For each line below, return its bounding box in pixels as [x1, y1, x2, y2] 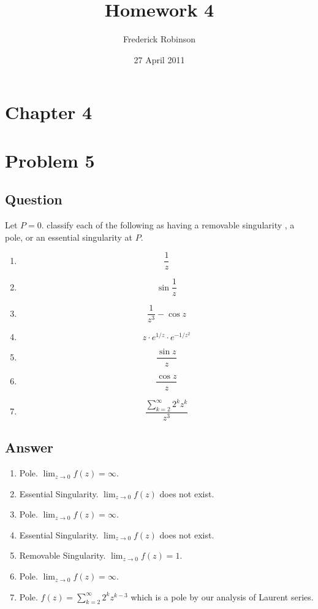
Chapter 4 [5, 99, 93, 125]
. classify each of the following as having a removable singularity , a [41, 219, 295, 231]
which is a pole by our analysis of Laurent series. [131, 590, 314, 603]
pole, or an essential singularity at [5, 230, 132, 243]
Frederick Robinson [123, 33, 195, 45]
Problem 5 [5, 147, 95, 173]
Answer [5, 438, 54, 457]
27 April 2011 [134, 53, 185, 66]
